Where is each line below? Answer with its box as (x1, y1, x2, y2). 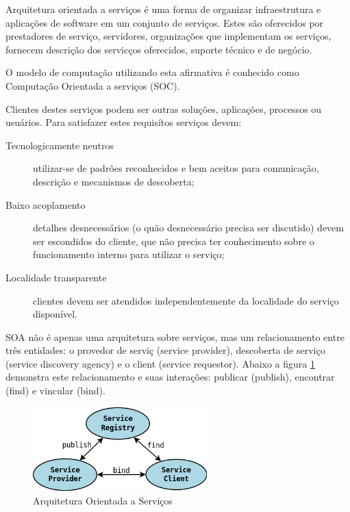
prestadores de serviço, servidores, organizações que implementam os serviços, (5, 29, 332, 43)
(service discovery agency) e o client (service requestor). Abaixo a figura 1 (5, 356, 315, 370)
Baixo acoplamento (5, 197, 86, 212)
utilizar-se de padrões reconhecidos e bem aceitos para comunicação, (33, 161, 319, 175)
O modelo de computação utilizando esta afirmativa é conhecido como (5, 65, 299, 79)
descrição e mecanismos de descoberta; (33, 174, 195, 188)
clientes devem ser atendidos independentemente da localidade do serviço (33, 293, 339, 307)
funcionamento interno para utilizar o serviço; (33, 247, 225, 261)
